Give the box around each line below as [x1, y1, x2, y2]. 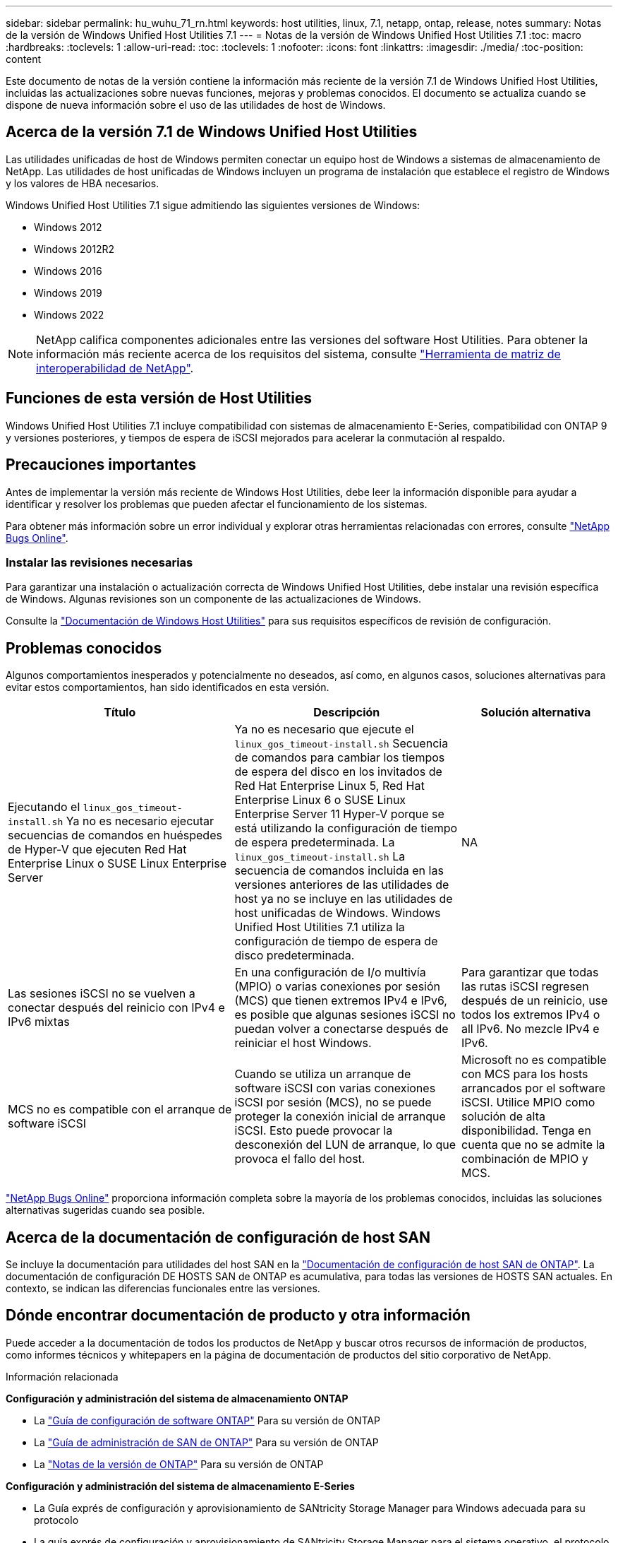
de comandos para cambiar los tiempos [234, 750, 445, 765]
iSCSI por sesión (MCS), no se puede [234, 1095, 432, 1110]
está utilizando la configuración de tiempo [234, 821, 458, 836]
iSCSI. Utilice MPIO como [461, 1095, 595, 1110]
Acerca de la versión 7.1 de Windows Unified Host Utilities [6, 123, 418, 141]
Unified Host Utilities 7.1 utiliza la [234, 920, 405, 935]
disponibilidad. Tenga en [461, 1123, 591, 1138]
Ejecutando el [8, 800, 80, 815]
